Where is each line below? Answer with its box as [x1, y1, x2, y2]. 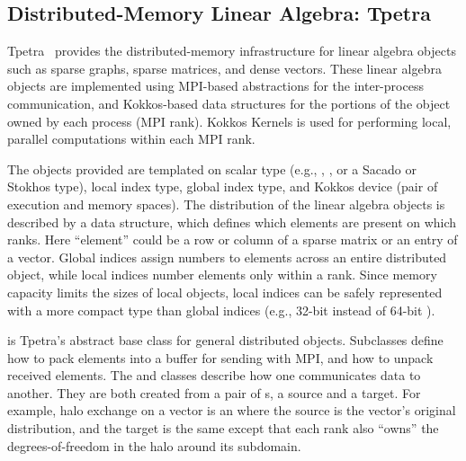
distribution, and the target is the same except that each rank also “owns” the [7, 419, 439, 438]
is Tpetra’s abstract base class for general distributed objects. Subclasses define [7, 331, 444, 350]
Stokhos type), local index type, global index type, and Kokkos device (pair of [7, 177, 438, 196]
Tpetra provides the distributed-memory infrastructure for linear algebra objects [7, 41, 456, 60]
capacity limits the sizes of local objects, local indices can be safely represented [7, 282, 443, 301]
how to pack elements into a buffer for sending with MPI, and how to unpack [7, 348, 434, 367]
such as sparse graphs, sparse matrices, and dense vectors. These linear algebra [7, 58, 442, 77]
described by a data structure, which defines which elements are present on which [7, 212, 457, 231]
